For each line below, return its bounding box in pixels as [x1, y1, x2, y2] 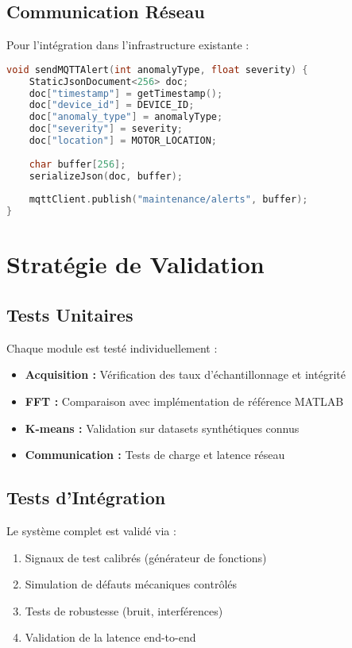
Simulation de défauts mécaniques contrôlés [25, 576, 238, 592]
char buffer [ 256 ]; [29, 158, 126, 170]
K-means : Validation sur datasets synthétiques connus [25, 419, 300, 436]
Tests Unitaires [6, 302, 133, 326]
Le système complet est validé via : [6, 522, 176, 538]
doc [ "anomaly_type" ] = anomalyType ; [29, 111, 223, 123]
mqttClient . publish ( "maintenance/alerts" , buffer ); [29, 194, 308, 206]
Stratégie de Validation [6, 248, 265, 280]
